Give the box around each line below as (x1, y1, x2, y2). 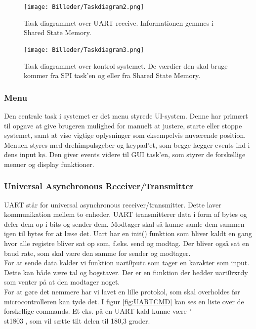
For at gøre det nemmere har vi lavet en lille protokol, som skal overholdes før (4, 287, 240, 297)
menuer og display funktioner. (4, 159, 94, 169)
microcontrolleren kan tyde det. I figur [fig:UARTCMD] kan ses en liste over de (4, 296, 244, 306)
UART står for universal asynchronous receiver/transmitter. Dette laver (4, 199, 221, 209)
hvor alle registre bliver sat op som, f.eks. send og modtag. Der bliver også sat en (4, 238, 249, 248)
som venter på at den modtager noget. (4, 277, 120, 287)
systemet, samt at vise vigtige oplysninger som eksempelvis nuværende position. (4, 130, 246, 140)
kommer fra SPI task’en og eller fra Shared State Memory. (24, 70, 201, 81)
